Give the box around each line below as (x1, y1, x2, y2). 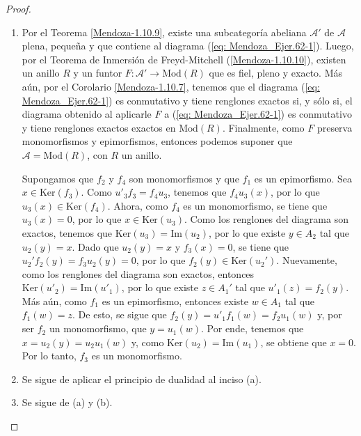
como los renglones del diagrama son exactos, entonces (22, 266, 255, 281)
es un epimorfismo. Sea (254, 171, 352, 185)
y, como (131, 334, 164, 349)
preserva (316, 120, 353, 134)
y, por (317, 307, 342, 322)
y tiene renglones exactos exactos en (22, 120, 176, 134)
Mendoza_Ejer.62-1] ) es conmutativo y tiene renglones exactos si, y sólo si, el (22, 93, 353, 107)
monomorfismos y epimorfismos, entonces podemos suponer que (22, 134, 293, 148)
